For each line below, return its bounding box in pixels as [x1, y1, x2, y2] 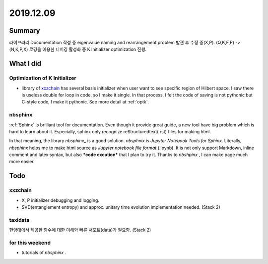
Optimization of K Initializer [9, 75, 76, 82]
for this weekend [9, 239, 51, 246]
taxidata [9, 216, 30, 223]
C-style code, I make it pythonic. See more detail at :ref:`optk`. [21, 99, 149, 105]
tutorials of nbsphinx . [21, 250, 67, 256]
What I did [9, 60, 42, 68]
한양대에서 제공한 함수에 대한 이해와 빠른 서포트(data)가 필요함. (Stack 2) [9, 227, 151, 233]
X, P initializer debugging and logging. [21, 197, 99, 203]
